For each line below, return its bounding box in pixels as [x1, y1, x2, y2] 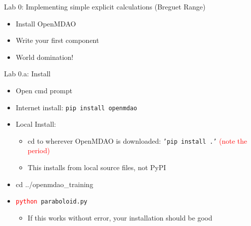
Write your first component [15, 35, 99, 45]
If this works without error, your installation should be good [27, 212, 213, 223]
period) [27, 145, 50, 156]
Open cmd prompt [15, 85, 73, 95]
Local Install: [15, 119, 56, 129]
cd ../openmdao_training [15, 179, 93, 189]
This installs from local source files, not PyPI [27, 162, 166, 173]
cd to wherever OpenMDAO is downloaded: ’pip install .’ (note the [27, 135, 248, 146]
